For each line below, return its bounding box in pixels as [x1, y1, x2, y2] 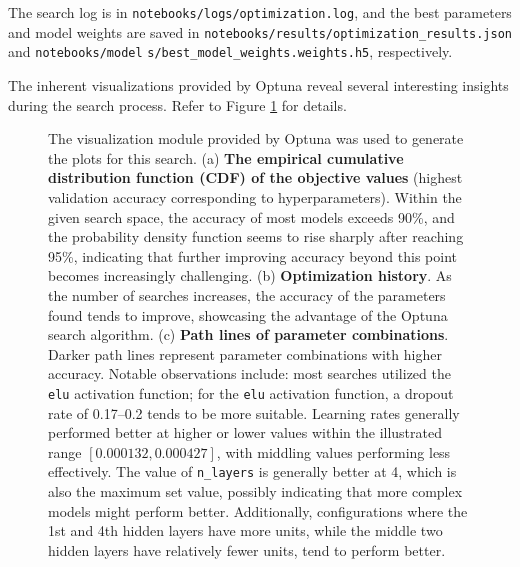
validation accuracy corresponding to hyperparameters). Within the [48, 186, 462, 207]
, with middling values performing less [216, 441, 451, 462]
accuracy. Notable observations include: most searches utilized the [48, 363, 451, 384]
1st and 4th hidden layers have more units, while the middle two [48, 520, 443, 541]
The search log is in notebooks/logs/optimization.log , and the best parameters [8, 2, 512, 22]
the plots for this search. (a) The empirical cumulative [48, 147, 404, 168]
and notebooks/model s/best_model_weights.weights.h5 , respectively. [8, 41, 453, 62]
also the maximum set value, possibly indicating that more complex [48, 480, 463, 501]
